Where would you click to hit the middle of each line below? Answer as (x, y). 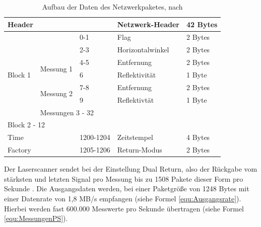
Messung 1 (56, 68)
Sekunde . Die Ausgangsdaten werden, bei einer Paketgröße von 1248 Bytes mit (127, 188)
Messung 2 (56, 93)
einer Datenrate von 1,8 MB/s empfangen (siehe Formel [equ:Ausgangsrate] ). (123, 198)
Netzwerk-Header (148, 24)
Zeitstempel (135, 137)
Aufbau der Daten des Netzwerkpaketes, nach (112, 7)
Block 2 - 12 (26, 125)
